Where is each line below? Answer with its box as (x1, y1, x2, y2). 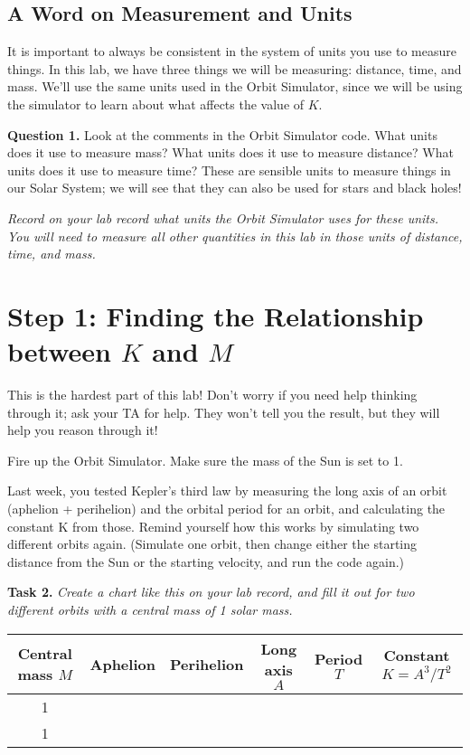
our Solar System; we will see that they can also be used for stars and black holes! (7, 178, 462, 197)
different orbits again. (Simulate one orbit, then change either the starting (7, 534, 418, 553)
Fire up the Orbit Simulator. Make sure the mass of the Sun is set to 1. (7, 450, 403, 469)
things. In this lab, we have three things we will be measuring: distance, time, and (7, 59, 462, 78)
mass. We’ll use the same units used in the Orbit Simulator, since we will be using (7, 77, 463, 96)
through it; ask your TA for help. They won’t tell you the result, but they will (7, 402, 440, 421)
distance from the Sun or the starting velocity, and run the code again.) (7, 552, 405, 571)
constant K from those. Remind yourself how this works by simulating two (7, 516, 419, 535)
